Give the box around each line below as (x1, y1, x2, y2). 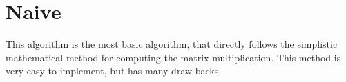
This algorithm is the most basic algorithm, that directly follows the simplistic (6, 37, 338, 51)
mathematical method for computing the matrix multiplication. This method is (6, 50, 341, 64)
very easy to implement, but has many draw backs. (6, 64, 222, 78)
